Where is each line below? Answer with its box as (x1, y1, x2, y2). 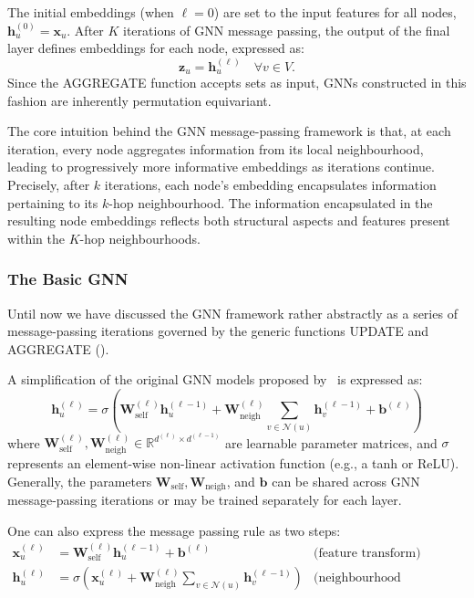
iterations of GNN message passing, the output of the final (123, 20, 450, 39)
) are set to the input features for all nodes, (213, 3, 457, 21)
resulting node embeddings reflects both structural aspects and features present (7, 211, 450, 230)
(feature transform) (314, 546, 421, 560)
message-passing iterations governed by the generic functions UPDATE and (7, 321, 428, 341)
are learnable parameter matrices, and (224, 433, 438, 452)
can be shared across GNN (272, 471, 420, 490)
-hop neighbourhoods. (79, 228, 201, 247)
